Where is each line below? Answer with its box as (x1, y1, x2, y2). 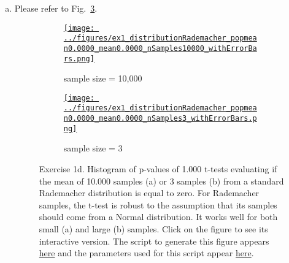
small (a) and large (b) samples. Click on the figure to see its (39, 223, 268, 235)
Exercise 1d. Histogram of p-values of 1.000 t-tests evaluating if (39, 162, 277, 175)
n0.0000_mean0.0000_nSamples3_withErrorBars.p (63, 114, 257, 123)
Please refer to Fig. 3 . (14, 2, 98, 14)
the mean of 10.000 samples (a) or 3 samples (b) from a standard (39, 174, 284, 187)
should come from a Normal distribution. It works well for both (39, 210, 278, 223)
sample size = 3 (63, 142, 123, 154)
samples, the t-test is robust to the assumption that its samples (39, 198, 277, 211)
